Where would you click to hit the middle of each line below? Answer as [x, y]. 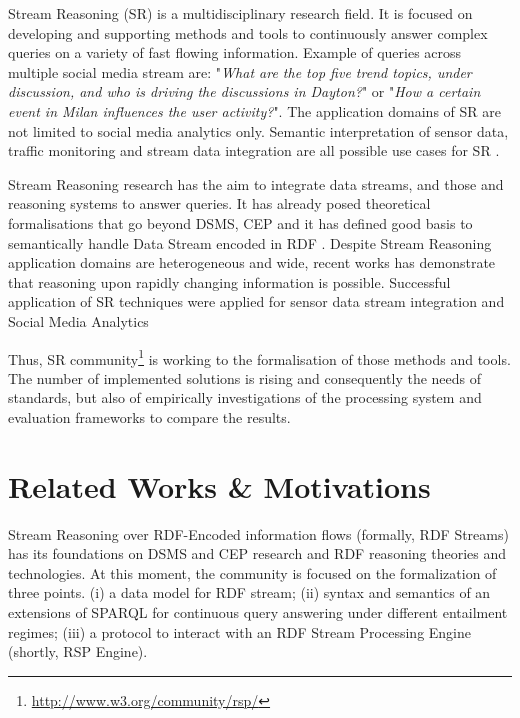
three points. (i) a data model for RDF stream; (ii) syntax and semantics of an [249, 592]
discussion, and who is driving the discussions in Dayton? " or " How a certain [244, 91]
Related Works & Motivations [219, 485]
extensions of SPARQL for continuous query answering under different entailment [258, 612]
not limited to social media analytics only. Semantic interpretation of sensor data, [258, 130]
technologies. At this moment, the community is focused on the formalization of [252, 572]
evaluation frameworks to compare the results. [149, 416]
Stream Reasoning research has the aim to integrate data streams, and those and [256, 183]
